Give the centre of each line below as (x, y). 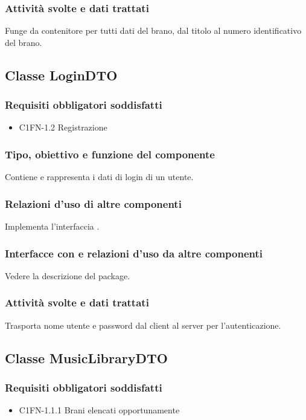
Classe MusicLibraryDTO (86, 357)
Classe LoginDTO (61, 75)
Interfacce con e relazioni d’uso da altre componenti (134, 253)
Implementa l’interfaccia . (52, 226)
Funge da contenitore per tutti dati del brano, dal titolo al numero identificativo (153, 31)
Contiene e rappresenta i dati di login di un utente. (99, 177)
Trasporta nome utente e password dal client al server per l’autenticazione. (143, 325)
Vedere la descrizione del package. (68, 275)
